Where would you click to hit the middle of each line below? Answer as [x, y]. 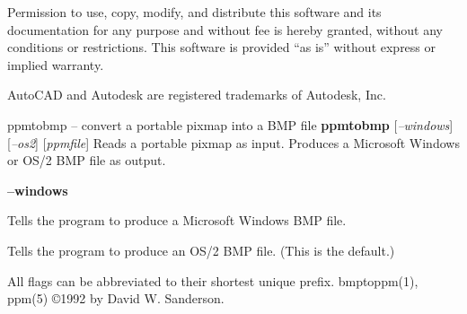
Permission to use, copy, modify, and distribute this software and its [194, 12]
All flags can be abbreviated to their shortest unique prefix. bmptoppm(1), [213, 280]
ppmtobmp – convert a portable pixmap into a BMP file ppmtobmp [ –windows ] [230, 124]
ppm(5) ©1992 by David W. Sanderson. [116, 298]
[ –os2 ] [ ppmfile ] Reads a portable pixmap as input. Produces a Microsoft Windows [233, 142]
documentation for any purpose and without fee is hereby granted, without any [225, 29]
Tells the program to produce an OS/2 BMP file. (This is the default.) [201, 250]
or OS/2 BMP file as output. [87, 160]
